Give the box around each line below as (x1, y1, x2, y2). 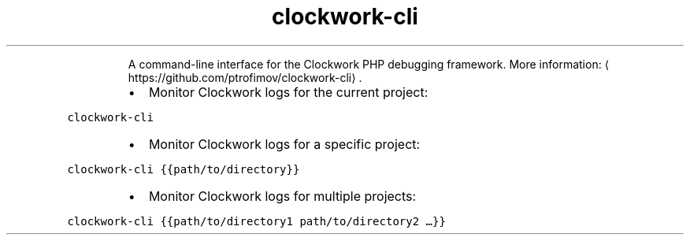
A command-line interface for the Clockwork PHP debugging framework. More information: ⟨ (128, 57, 610, 71)
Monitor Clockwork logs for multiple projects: (148, 187, 417, 204)
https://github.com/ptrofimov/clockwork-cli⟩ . (128, 70, 362, 84)
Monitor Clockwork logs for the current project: (148, 83, 428, 100)
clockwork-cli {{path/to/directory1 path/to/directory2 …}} (67, 214, 446, 228)
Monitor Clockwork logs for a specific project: (148, 135, 421, 152)
